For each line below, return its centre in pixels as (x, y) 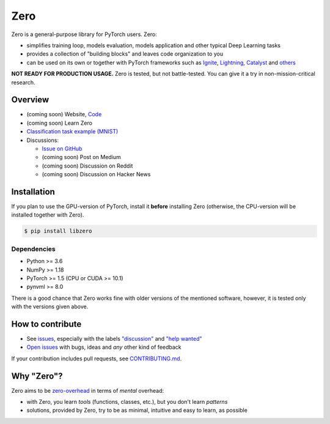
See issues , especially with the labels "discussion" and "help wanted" (114, 339)
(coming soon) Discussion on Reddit (87, 166)
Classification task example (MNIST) (72, 132)
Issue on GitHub (62, 148)
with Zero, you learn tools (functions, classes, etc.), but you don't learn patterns (127, 402)
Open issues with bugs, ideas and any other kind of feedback (104, 347)
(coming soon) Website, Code (64, 114)
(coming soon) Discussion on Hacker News (96, 174)
